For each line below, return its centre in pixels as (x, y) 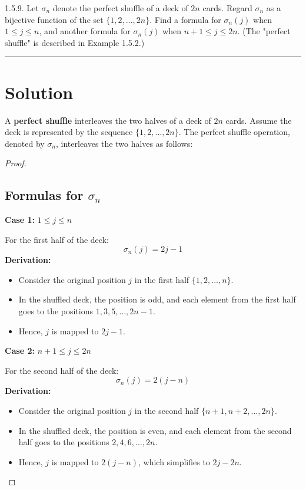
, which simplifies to (174, 461)
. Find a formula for (185, 19)
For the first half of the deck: (57, 239)
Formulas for (44, 195)
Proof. (16, 163)
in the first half (162, 279)
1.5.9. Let (22, 8)
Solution (39, 92)
